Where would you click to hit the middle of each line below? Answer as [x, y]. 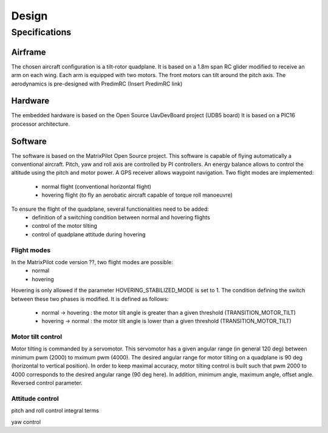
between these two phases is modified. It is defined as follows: [90, 299]
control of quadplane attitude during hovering [89, 234]
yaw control [26, 421]
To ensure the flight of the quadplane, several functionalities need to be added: [110, 209]
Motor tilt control [37, 337]
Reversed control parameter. [47, 383]
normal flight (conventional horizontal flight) [97, 186]
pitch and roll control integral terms [55, 411]
